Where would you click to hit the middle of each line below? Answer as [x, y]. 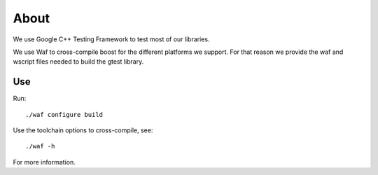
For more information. [44, 162]
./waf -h [40, 146]
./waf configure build [64, 114]
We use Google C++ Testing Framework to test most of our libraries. [111, 39]
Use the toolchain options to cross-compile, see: [83, 130]
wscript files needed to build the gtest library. [78, 62]
